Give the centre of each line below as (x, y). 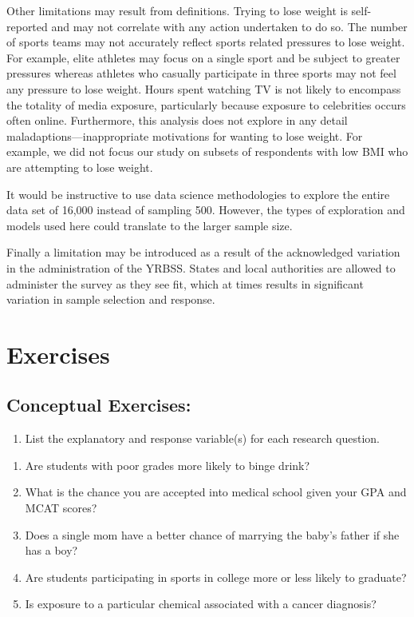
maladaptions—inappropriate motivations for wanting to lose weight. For (185, 135)
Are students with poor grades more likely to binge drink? (168, 465)
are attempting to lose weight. (80, 167)
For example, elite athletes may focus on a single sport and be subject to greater (203, 57)
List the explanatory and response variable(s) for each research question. (203, 438)
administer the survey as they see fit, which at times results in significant (185, 283)
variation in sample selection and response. (111, 299)
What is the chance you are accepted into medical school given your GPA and (216, 492)
